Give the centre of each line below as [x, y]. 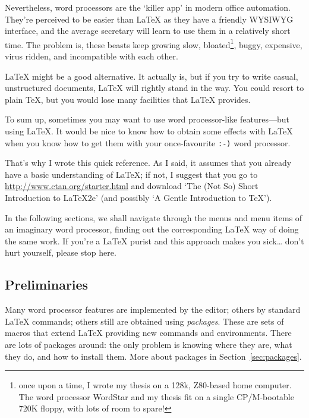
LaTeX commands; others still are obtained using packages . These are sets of [144, 321]
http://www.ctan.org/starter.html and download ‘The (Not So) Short [132, 186]
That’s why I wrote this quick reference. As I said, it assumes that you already [148, 163]
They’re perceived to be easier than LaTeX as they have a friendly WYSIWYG [149, 19]
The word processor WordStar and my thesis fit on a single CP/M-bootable [156, 396]
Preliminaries [47, 285]
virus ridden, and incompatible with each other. [92, 56]
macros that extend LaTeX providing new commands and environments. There [148, 333]
